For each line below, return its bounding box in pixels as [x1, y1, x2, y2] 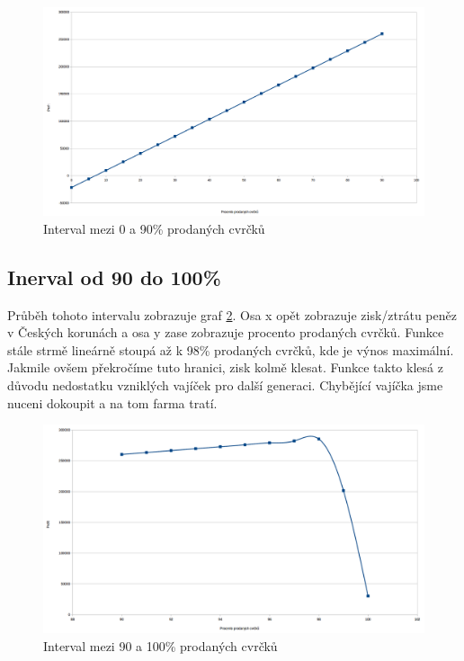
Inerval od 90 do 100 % [7, 263, 221, 290]
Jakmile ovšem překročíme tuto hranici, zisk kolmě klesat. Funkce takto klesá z [7, 358, 443, 377]
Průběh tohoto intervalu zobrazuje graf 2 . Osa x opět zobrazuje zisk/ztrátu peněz [7, 305, 457, 324]
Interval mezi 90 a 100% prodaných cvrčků [43, 636, 278, 655]
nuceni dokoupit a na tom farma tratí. [7, 393, 218, 412]
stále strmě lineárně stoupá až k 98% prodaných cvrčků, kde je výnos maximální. [7, 340, 454, 359]
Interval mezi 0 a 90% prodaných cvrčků [43, 219, 265, 237]
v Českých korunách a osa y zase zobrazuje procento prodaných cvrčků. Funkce [7, 323, 444, 342]
